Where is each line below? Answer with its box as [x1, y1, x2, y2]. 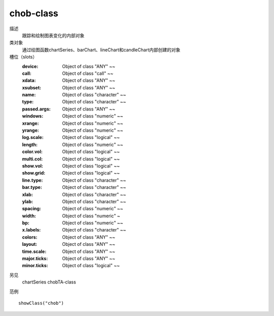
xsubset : [22, 84, 42, 91]
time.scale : [22, 248, 47, 254]
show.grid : [22, 170, 46, 176]
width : [22, 213, 37, 219]
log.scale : [22, 134, 44, 140]
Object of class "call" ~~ [62, 70, 114, 76]
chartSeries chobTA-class [22, 279, 76, 285]
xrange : [22, 120, 39, 126]
